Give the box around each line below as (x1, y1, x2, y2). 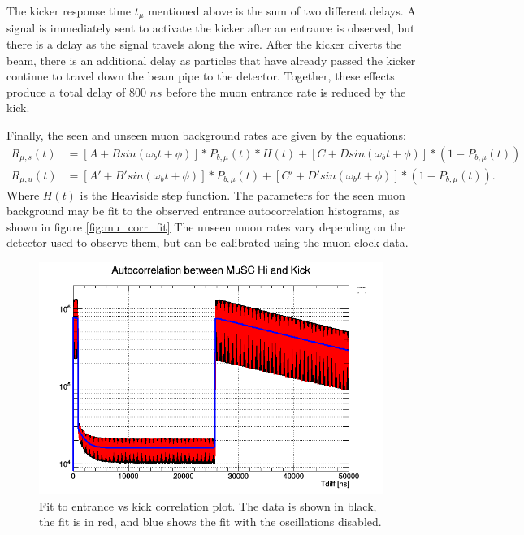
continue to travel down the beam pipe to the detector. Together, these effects (6, 67, 395, 84)
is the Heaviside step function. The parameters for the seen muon (80, 186, 405, 203)
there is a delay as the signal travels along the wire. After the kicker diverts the (6, 36, 402, 53)
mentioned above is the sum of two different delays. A (148, 2, 416, 19)
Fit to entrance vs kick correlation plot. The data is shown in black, (39, 497, 377, 514)
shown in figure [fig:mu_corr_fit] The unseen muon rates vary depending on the (6, 218, 406, 235)
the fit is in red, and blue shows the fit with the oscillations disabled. (39, 513, 382, 530)
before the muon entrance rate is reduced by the (166, 83, 406, 100)
